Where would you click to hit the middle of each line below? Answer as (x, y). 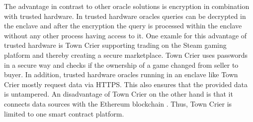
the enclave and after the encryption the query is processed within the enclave (123, 26)
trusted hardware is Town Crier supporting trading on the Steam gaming (115, 45)
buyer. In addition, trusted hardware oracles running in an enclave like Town (121, 74)
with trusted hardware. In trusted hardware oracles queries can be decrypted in (125, 16)
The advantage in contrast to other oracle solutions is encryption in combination (127, 6)
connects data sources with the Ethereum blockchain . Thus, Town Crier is (118, 103)
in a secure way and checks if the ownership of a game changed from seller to (121, 64)
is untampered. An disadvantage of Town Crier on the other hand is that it (119, 94)
